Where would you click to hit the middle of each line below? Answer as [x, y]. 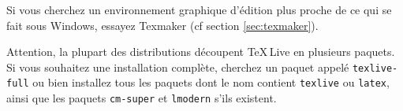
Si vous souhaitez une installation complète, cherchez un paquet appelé [178, 67]
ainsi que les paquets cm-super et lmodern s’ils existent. [142, 98]
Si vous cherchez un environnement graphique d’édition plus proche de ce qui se [199, 9]
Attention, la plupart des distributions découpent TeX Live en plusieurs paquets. [201, 52]
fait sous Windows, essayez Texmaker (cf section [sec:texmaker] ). [162, 25]
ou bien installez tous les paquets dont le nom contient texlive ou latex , [211, 82]
